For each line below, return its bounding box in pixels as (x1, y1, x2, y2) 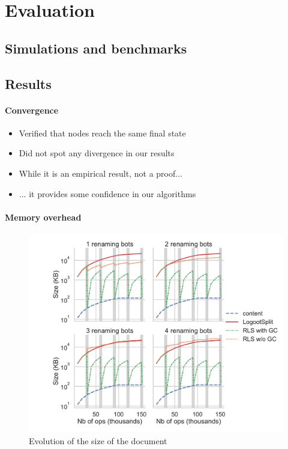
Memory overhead (5, 210, 82, 223)
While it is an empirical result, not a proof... (19, 166, 182, 179)
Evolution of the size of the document (29, 434, 167, 447)
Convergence (5, 103, 59, 116)
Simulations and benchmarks (5, 38, 187, 57)
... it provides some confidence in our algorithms (19, 187, 196, 200)
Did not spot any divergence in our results (19, 147, 175, 159)
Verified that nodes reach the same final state (19, 126, 186, 139)
